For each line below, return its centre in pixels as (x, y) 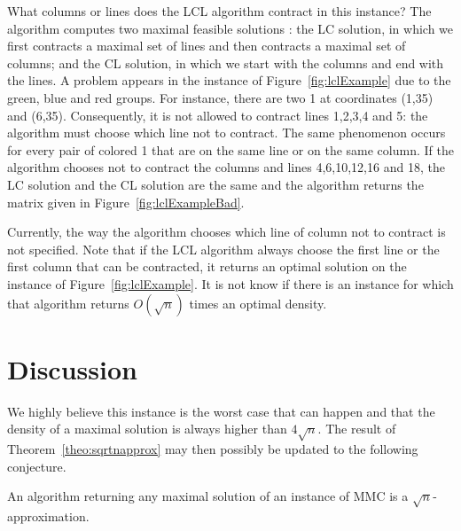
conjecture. (37, 466)
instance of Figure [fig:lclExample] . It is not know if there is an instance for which (230, 283)
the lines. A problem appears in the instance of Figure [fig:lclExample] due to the (229, 80)
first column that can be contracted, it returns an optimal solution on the (207, 266)
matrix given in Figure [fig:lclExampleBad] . (126, 202)
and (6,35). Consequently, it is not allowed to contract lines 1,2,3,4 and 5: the (218, 115)
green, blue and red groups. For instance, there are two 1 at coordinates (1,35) (220, 97)
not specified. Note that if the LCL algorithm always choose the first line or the (223, 249)
